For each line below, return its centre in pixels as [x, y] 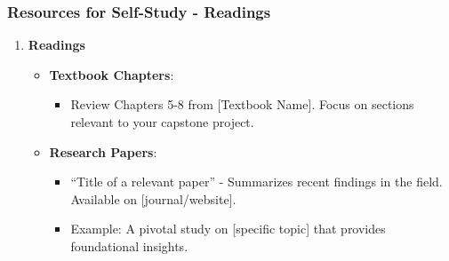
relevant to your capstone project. [162, 122]
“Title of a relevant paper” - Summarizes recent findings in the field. [257, 182]
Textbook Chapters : [112, 74]
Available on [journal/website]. [153, 198]
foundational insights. [129, 245]
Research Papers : [103, 151]
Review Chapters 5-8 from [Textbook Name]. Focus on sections [242, 104]
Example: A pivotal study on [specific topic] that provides [228, 229]
